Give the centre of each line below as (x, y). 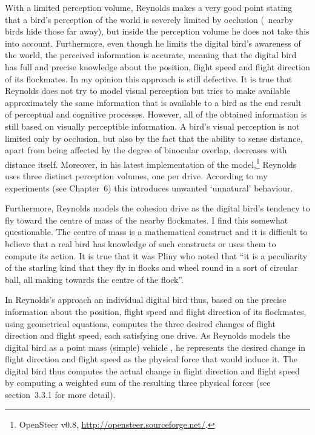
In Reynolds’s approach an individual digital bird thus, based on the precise (146, 300)
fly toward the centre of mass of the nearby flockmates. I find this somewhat (147, 220)
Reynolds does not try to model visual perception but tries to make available (148, 91)
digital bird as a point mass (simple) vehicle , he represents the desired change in (155, 347)
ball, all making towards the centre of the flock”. (94, 279)
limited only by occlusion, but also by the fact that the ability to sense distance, (154, 138)
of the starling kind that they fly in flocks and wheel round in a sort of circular (151, 267)
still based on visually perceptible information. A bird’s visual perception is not (152, 126)
